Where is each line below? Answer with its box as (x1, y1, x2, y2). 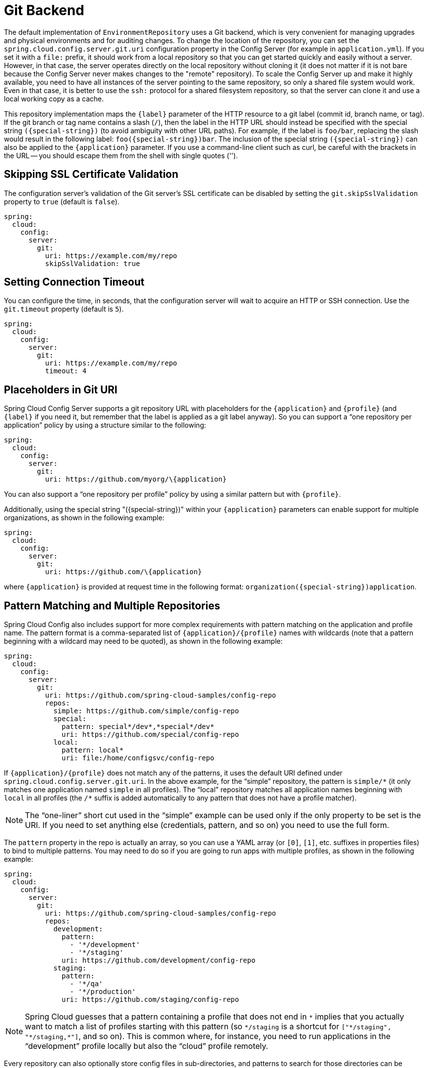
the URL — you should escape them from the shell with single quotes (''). (4, 151, 238, 160)
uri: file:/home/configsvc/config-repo (62, 754, 214, 762)
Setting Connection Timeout (4, 276, 145, 289)
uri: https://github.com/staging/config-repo (62, 995, 239, 1004)
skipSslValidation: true (45, 259, 140, 267)
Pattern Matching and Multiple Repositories (4, 599, 220, 612)
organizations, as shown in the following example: (4, 513, 164, 522)
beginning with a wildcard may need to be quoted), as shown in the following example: (4, 637, 283, 646)
